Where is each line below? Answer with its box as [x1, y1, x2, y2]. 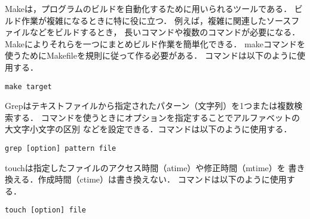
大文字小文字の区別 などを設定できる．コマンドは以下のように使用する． [5, 123, 292, 135]
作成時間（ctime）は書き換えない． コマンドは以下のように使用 [38, 173, 287, 185]
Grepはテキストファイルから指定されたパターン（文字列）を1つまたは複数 [5, 99, 294, 112]
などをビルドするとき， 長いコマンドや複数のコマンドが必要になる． [29, 26, 300, 38]
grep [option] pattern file [5, 144, 116, 153]
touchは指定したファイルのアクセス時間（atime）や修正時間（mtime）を [5, 161, 286, 174]
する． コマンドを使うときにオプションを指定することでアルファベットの [13, 111, 300, 123]
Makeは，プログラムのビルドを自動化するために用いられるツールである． [5, 2, 292, 14]
